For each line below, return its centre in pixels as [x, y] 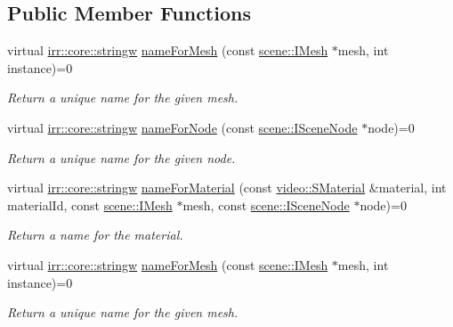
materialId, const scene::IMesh [90, 204]
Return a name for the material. [95, 235]
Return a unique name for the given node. [121, 157]
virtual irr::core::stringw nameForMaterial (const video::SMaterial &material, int [227, 188]
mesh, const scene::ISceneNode [266, 204]
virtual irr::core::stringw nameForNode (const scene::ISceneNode [182, 127]
